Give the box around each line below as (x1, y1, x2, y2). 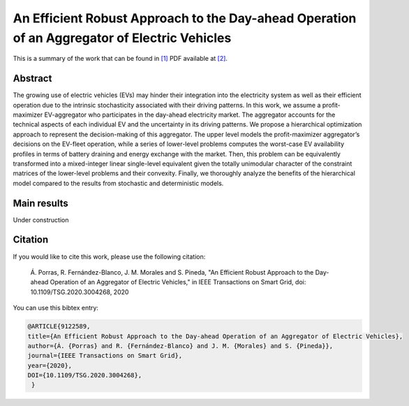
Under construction (13, 215, 69, 224)
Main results (13, 197, 69, 209)
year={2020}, (27, 361, 73, 370)
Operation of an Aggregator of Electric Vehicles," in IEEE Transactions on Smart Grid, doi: (50, 278, 306, 287)
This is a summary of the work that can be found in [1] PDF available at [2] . (13, 55, 228, 63)
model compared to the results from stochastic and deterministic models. (13, 179, 224, 187)
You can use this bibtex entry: (13, 304, 99, 312)
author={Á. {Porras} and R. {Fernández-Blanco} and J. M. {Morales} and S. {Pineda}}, (27, 342, 334, 349)
